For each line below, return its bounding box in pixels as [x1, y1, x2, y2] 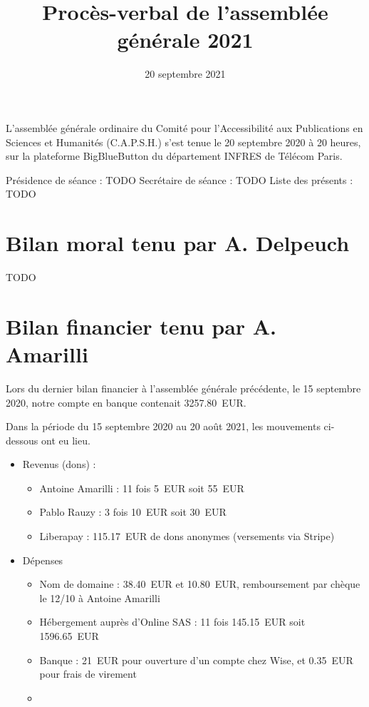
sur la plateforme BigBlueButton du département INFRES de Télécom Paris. [6, 148, 343, 163]
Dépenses [22, 552, 63, 567]
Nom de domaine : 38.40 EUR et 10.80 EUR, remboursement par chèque [39, 576, 360, 591]
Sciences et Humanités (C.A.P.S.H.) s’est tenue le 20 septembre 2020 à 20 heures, [6, 134, 361, 149]
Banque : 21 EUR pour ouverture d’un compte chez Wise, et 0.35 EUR [39, 652, 353, 667]
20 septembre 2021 [145, 66, 226, 81]
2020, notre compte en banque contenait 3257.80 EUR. [6, 395, 246, 410]
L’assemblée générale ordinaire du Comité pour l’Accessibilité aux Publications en [6, 120, 363, 135]
